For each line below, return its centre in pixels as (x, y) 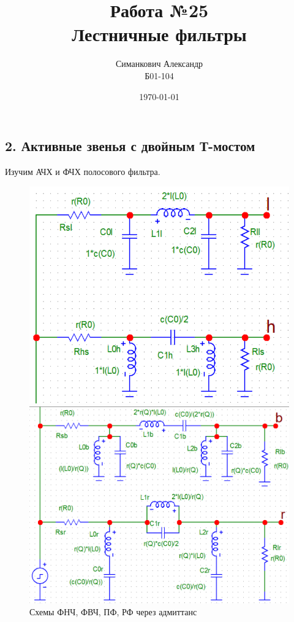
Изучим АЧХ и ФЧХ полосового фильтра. (83, 171)
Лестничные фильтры (159, 34)
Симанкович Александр (159, 64)
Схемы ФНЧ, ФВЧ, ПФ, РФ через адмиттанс (113, 612)
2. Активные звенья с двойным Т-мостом (130, 146)
